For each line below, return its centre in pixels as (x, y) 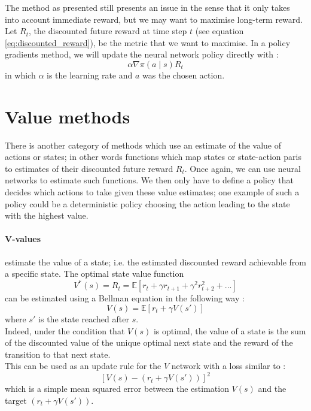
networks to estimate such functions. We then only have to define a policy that (149, 180)
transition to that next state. (58, 354)
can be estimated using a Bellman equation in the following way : (125, 298)
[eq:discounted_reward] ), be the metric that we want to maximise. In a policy (148, 42)
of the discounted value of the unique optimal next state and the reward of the (149, 342)
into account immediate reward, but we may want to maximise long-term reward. (154, 19)
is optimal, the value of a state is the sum (230, 330)
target (16, 400)
